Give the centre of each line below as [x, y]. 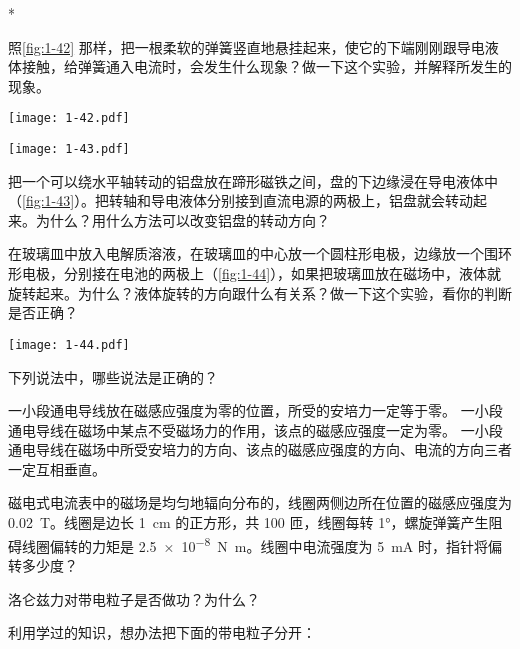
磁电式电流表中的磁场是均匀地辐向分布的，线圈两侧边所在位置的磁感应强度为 [260, 502]
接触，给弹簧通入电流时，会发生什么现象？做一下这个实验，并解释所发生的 [266, 66]
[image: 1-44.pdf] [69, 344]
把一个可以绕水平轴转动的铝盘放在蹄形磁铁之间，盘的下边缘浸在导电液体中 [253, 180]
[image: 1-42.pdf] [69, 118]
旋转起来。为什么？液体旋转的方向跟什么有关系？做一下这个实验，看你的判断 [260, 292]
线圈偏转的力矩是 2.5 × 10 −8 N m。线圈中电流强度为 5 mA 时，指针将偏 [262, 544]
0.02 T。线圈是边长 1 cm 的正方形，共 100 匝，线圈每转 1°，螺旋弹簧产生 [248, 522]
